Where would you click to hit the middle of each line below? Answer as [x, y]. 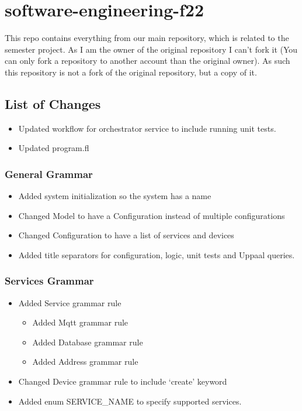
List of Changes [53, 103]
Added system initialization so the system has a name [115, 196]
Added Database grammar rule [88, 342]
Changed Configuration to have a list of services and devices [126, 235]
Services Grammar [49, 281]
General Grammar [49, 174]
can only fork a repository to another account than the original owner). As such [147, 61]
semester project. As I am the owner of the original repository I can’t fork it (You [151, 49]
